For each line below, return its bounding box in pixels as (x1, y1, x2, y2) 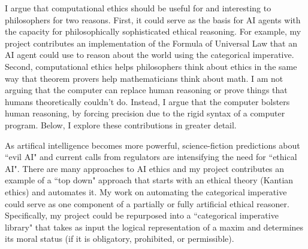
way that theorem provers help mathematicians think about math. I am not (5, 72, 283, 84)
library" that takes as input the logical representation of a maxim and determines (5, 220, 304, 233)
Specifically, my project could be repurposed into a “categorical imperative (5, 209, 279, 222)
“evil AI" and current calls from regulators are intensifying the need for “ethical (5, 150, 297, 163)
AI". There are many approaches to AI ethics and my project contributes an (5, 162, 285, 174)
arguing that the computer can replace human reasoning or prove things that (5, 84, 288, 96)
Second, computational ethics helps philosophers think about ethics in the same (5, 60, 297, 72)
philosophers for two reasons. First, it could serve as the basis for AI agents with (5, 13, 301, 26)
